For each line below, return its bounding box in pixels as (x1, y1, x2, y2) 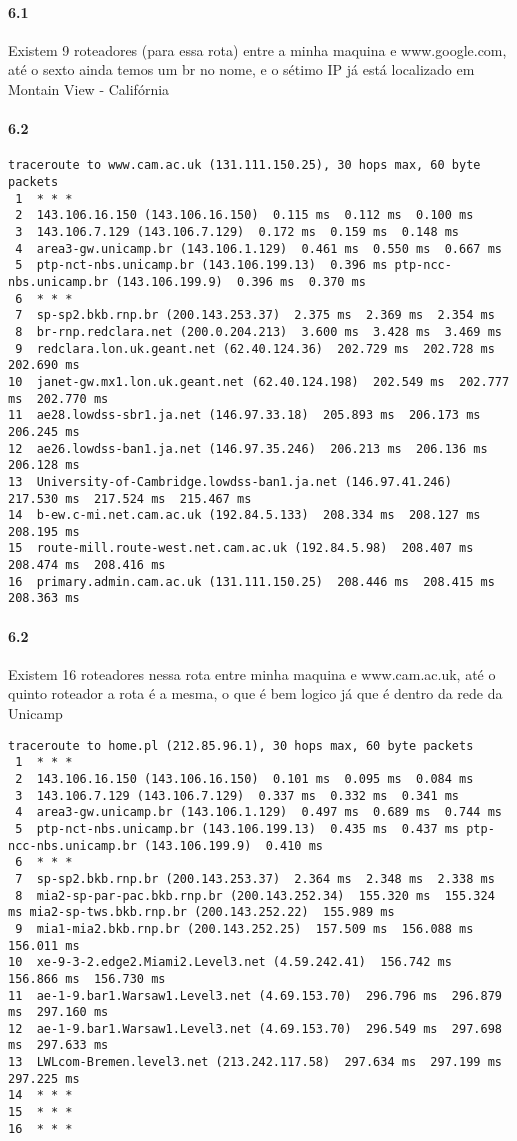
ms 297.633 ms (8, 1038, 109, 1053)
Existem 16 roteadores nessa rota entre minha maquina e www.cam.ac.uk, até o (8, 663, 496, 684)
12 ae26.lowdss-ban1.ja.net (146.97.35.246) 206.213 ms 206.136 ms (8, 441, 488, 456)
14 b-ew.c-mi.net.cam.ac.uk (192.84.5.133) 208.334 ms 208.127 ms (8, 508, 481, 523)
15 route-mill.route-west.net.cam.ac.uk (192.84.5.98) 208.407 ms (8, 541, 474, 556)
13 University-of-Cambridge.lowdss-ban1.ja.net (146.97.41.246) (8, 474, 452, 489)
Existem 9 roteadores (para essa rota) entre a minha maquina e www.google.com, (8, 39, 507, 60)
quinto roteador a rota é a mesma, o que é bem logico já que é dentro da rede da (8, 683, 503, 704)
